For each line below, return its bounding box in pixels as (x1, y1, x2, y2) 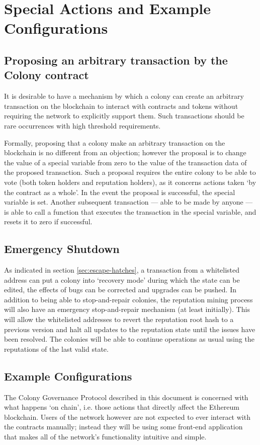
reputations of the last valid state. (4, 343, 109, 354)
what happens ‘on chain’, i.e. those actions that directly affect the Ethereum (4, 402, 239, 412)
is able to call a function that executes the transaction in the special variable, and (4, 206, 256, 217)
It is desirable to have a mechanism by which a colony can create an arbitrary (4, 91, 244, 101)
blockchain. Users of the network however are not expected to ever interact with (4, 411, 250, 422)
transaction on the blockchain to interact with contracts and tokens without (4, 100, 238, 111)
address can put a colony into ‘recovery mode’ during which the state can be (4, 274, 240, 285)
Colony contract (4, 67, 89, 83)
